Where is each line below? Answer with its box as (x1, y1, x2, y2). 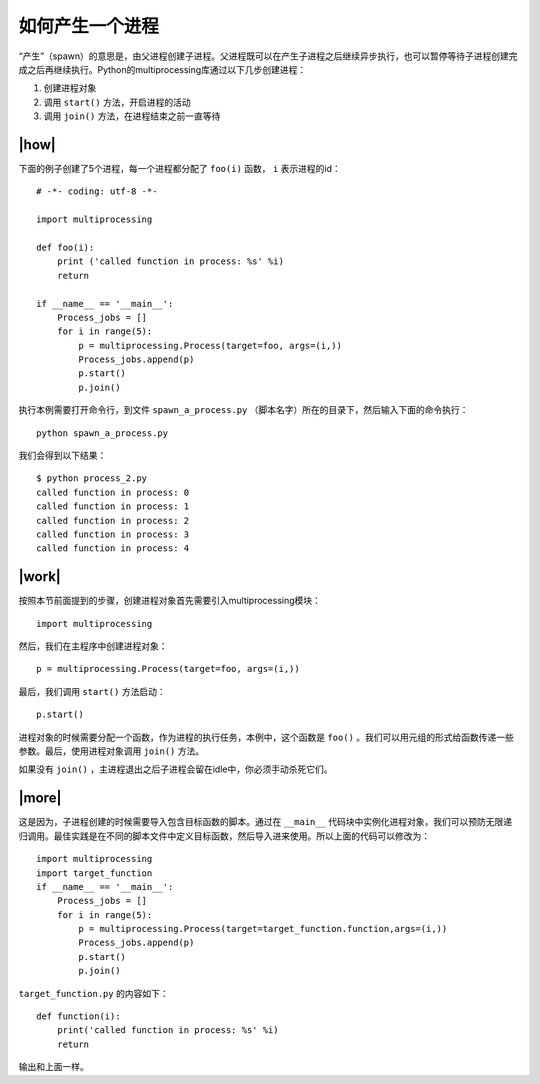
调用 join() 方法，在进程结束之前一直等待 (43, 110, 221, 122)
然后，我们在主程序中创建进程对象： (18, 640, 168, 652)
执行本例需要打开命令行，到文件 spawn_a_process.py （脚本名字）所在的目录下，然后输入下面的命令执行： (18, 404, 469, 416)
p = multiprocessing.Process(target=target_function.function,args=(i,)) (78, 923, 448, 935)
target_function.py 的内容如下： (18, 987, 169, 999)
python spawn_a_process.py (36, 427, 169, 439)
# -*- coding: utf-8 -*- (36, 186, 158, 197)
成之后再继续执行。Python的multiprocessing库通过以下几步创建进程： (18, 63, 307, 75)
